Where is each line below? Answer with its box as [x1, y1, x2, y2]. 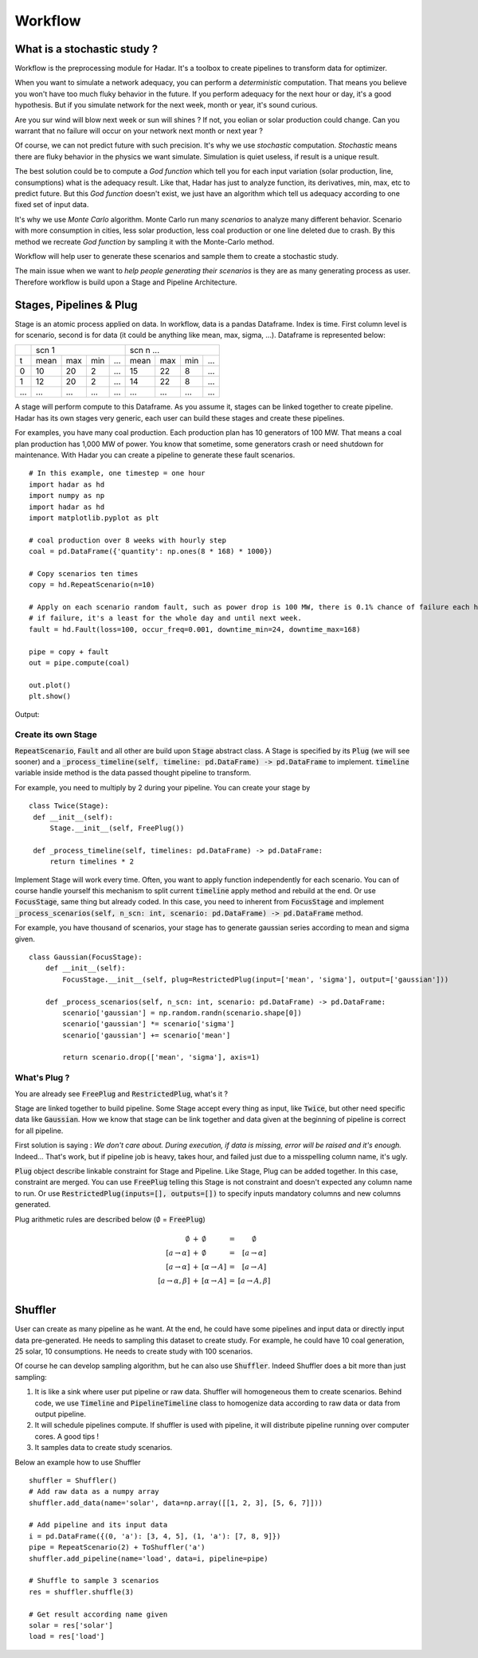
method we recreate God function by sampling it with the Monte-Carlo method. [14, 237, 275, 246]
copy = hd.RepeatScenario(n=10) [29, 580, 155, 590]
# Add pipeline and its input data [29, 1520, 168, 1530]
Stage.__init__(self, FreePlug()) [49, 824, 185, 833]
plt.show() [29, 692, 72, 701]
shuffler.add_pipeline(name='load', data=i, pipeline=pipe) [29, 1554, 268, 1563]
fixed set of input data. [14, 200, 89, 210]
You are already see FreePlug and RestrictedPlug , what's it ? [14, 1088, 229, 1099]
